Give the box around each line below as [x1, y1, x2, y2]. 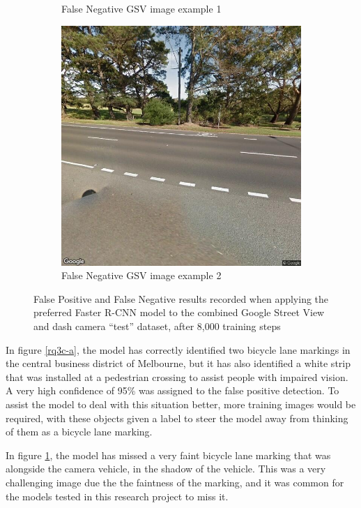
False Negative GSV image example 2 [61, 268, 222, 283]
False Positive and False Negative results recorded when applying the [33, 291, 329, 306]
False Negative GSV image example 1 [61, 1, 222, 15]
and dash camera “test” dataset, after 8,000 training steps [33, 318, 281, 333]
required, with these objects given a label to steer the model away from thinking [6, 410, 348, 425]
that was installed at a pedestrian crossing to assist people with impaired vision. [6, 369, 348, 384]
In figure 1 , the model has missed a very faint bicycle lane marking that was [6, 447, 331, 462]
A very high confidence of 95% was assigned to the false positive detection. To [6, 383, 339, 398]
